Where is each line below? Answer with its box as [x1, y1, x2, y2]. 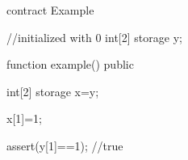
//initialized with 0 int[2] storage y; [6, 28, 182, 45]
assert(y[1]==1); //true [6, 137, 123, 154]
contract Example [6, 2, 94, 18]
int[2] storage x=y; [6, 82, 99, 99]
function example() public [6, 56, 134, 73]
